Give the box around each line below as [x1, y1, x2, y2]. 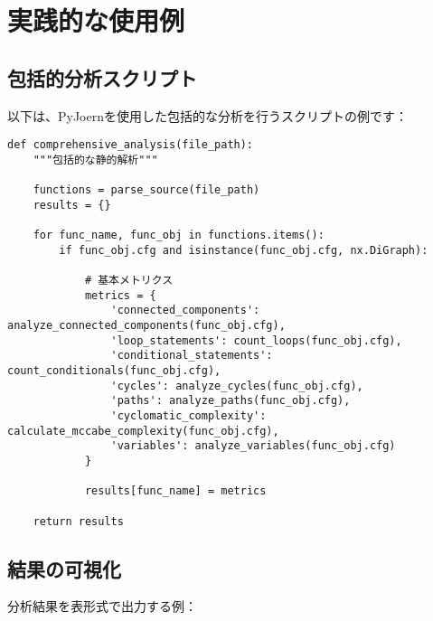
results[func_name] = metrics [84, 485, 267, 498]
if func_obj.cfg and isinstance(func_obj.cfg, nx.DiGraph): [59, 243, 428, 257]
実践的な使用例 [7, 2, 185, 39]
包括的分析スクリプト [7, 63, 197, 91]
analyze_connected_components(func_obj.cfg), [7, 319, 286, 333]
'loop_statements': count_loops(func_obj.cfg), [110, 334, 402, 347]
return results [33, 514, 124, 528]
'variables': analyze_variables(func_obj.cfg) [110, 439, 396, 453]
